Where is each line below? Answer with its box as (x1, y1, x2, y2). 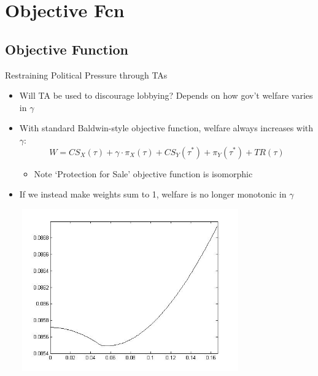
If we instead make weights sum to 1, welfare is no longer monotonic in (19, 188, 287, 201)
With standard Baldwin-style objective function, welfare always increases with (19, 121, 314, 134)
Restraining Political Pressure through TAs (5, 68, 168, 81)
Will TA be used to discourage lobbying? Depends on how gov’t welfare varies (19, 89, 313, 102)
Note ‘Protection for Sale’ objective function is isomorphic (34, 167, 253, 180)
